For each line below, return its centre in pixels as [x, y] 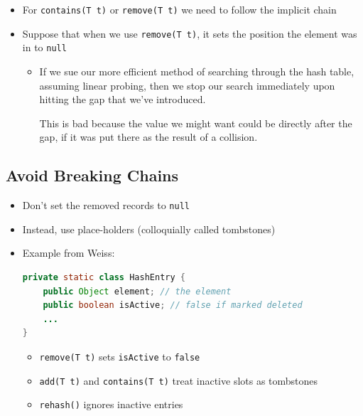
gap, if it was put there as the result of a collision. [148, 137]
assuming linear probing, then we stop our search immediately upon [187, 85]
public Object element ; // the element [137, 291]
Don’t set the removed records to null [106, 205]
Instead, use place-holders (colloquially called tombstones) [149, 229]
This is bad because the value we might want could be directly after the [196, 123]
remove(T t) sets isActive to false [120, 356]
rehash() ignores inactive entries [111, 404]
